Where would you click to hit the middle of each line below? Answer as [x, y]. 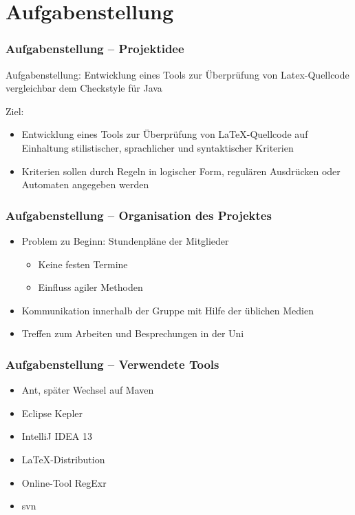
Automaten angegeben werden [85, 184]
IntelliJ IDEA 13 [57, 436]
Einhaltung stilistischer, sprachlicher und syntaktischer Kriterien [158, 147]
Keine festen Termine [83, 264]
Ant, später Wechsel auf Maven [88, 390]
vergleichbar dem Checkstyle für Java [84, 88]
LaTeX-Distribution [63, 459]
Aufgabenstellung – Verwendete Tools [112, 364]
